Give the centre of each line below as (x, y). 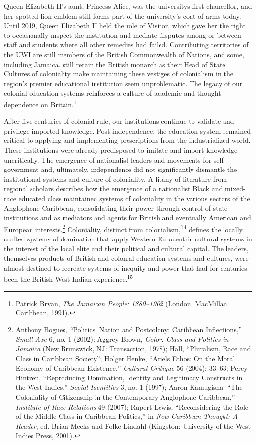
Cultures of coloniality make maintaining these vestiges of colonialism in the (119, 74)
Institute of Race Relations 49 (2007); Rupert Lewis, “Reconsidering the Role (132, 406)
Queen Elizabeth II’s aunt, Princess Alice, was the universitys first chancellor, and (128, 6)
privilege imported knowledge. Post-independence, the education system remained (128, 130)
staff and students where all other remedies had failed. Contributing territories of (126, 45)
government (21, 169)
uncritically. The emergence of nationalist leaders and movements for (108, 159)
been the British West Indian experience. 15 (69, 278)
